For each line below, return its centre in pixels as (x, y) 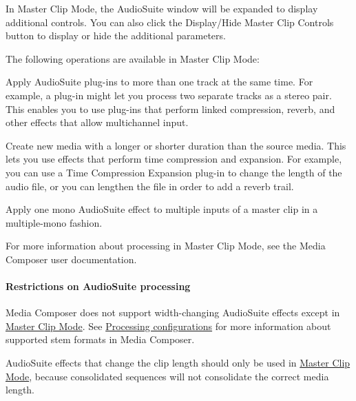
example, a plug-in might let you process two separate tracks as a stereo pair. (169, 95)
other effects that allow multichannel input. (97, 122)
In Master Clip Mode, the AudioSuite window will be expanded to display (162, 8)
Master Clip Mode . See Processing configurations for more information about (168, 326)
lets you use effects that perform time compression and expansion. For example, (174, 159)
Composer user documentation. (71, 259)
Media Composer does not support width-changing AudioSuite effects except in (173, 312)
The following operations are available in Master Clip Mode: (133, 58)
